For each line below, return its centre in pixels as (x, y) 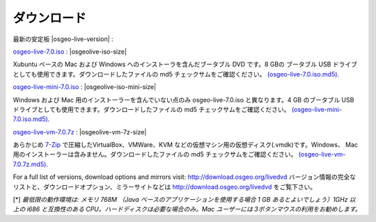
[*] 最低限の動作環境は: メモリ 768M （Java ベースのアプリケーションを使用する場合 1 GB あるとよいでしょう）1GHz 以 (185, 200)
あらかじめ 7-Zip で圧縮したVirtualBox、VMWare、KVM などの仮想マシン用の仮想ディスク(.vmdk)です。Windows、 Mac (186, 145)
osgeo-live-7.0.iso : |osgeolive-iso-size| (70, 51)
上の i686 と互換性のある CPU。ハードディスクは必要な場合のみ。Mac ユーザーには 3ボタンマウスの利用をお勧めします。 (187, 209)
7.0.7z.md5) (30, 164)
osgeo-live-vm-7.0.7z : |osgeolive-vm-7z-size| (80, 132)
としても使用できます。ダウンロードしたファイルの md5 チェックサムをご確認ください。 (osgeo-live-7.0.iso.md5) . (176, 74)
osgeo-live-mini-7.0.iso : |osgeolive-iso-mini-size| (85, 87)
